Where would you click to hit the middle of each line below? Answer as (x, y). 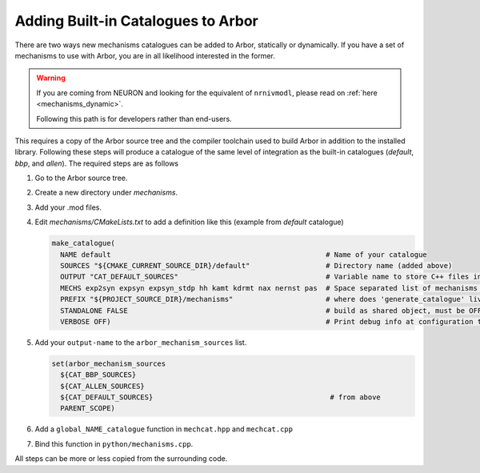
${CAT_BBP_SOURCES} (98, 375)
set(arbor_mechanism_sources (109, 363)
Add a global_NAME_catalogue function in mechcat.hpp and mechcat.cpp (164, 429)
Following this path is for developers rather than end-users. (134, 118)
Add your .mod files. (68, 207)
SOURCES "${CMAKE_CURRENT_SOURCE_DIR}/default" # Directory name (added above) (256, 265)
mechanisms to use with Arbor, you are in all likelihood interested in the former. (145, 55)
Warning (51, 78)
